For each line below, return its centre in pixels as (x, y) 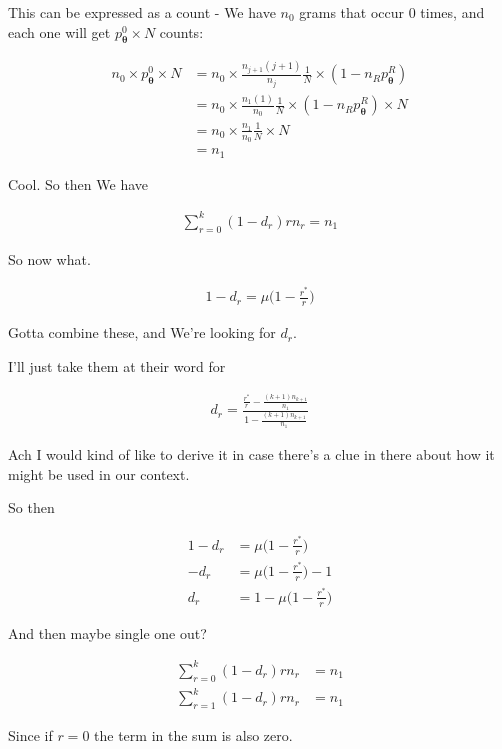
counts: (181, 31)
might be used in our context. (99, 473)
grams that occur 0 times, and (392, 12)
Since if (30, 734)
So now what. (49, 258)
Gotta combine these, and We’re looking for (142, 332)
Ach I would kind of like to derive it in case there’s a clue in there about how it (251, 454)
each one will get (59, 31)
